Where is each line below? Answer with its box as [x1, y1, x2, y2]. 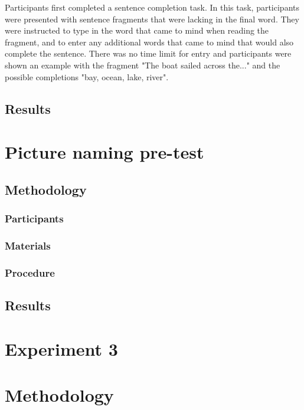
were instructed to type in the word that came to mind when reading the [5, 24, 269, 37]
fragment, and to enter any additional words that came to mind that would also [5, 35, 294, 48]
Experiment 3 [5, 336, 118, 360]
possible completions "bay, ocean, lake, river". [5, 70, 169, 83]
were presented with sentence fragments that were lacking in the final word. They [5, 12, 299, 25]
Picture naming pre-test [5, 140, 204, 164]
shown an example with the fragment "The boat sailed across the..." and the [5, 58, 280, 71]
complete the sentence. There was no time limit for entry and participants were [5, 47, 292, 60]
